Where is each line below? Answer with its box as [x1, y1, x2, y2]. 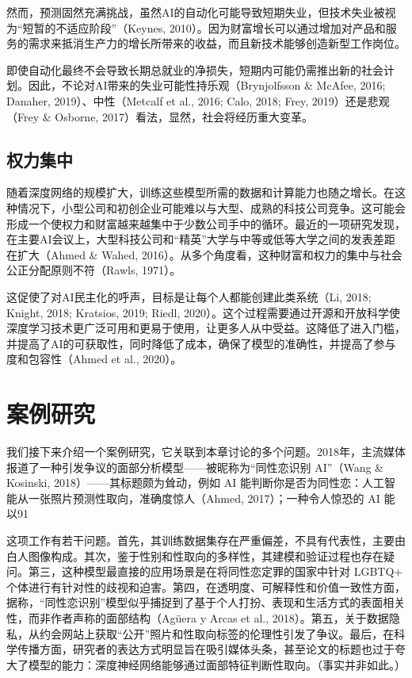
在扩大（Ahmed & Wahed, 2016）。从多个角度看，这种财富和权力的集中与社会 [6, 246, 402, 262]
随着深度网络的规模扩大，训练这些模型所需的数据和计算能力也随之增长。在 [6, 184, 395, 201]
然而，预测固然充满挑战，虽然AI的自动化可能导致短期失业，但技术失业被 [6, 4, 385, 20]
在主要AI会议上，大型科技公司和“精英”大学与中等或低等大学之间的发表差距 [6, 231, 395, 247]
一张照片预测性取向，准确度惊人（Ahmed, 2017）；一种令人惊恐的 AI [28, 489, 380, 506]
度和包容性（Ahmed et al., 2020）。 [6, 350, 182, 367]
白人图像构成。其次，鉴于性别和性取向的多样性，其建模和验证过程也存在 [6, 547, 383, 564]
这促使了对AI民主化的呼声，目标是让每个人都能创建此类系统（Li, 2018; [6, 288, 372, 305]
